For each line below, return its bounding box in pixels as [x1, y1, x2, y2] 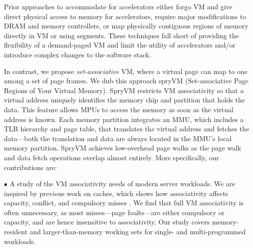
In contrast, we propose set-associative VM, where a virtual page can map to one [4, 66, 248, 76]
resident [4, 226, 27, 237]
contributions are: [4, 162, 57, 172]
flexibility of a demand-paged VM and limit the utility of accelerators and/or [4, 40, 235, 50]
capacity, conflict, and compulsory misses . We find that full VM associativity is [4, 198, 244, 208]
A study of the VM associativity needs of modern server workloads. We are [9, 178, 235, 189]
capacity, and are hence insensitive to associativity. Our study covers [4, 217, 210, 227]
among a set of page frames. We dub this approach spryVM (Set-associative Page [4, 75, 249, 86]
